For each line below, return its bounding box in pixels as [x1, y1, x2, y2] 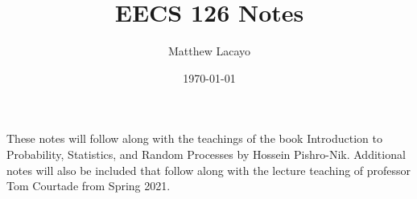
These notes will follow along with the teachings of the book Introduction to [6, 130, 382, 147]
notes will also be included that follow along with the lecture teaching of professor [6, 161, 411, 178]
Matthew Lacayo [167, 43, 251, 59]
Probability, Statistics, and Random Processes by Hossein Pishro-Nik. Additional [6, 145, 406, 162]
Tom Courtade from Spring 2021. [6, 177, 171, 194]
